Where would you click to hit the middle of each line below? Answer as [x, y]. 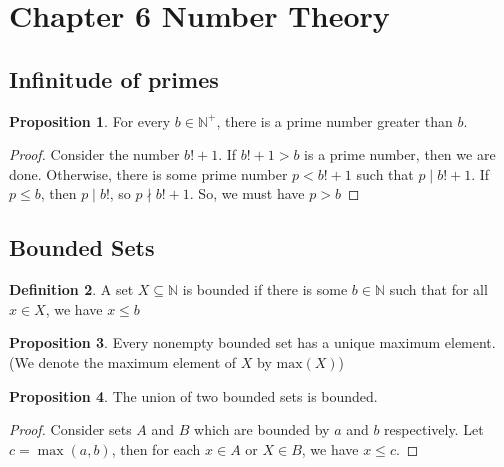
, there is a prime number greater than [334, 120]
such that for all [438, 289]
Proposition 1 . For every [90, 120]
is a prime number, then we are [400, 154]
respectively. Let [434, 429]
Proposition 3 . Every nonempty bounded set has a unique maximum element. [252, 342]
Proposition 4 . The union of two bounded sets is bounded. [193, 395]
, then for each [156, 448]
